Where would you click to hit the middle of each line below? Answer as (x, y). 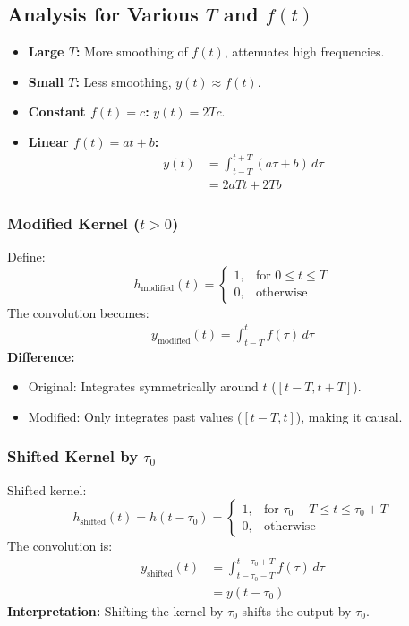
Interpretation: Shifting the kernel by (115, 610)
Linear (48, 141)
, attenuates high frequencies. (304, 51)
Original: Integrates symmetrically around (143, 386)
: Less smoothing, (124, 81)
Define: (26, 257)
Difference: (41, 356)
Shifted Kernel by (73, 456)
